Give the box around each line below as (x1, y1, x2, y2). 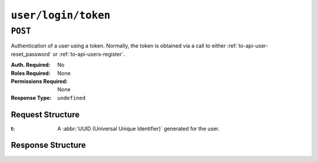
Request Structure (11, 109, 80, 120)
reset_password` (11, 50, 52, 58)
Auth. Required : (11, 62, 51, 69)
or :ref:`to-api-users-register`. (52, 50, 125, 58)
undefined (57, 95, 85, 101)
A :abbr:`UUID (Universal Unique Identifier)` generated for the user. (57, 125, 220, 132)
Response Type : (11, 94, 52, 101)
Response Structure (11, 140, 86, 150)
